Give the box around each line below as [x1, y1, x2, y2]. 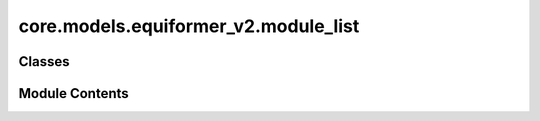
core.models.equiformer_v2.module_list [18, 15, 360, 37]
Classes [18, 53, 70, 70]
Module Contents [18, 85, 129, 102]
